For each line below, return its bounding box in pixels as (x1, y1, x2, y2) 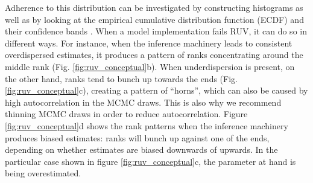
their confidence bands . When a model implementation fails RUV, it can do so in (5, 25, 307, 37)
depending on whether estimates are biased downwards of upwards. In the (5, 143, 278, 156)
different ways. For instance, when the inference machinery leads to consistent (5, 36, 292, 49)
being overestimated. (5, 167, 81, 179)
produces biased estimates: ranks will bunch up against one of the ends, (5, 131, 270, 144)
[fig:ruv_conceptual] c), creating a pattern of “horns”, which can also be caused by (5, 84, 308, 97)
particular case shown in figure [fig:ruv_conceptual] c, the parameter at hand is (5, 155, 296, 167)
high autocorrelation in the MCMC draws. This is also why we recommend (5, 95, 282, 108)
